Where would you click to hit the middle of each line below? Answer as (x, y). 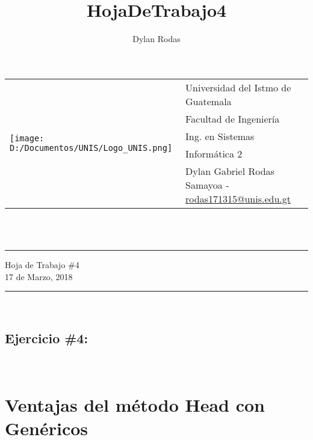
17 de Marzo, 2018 (39, 276)
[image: (27, 138)
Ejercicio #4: (47, 338)
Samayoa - (207, 185)
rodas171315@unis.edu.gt (238, 198)
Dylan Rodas (156, 39)
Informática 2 (214, 153)
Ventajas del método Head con (135, 404)
